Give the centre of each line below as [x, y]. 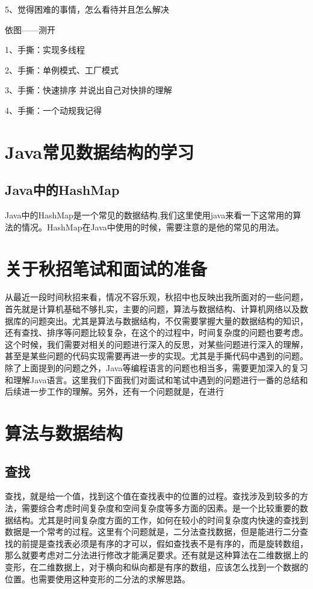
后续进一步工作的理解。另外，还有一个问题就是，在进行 [114, 391]
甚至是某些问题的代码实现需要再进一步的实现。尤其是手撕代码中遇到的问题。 [156, 356]
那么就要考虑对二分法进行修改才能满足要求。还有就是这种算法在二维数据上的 [156, 555]
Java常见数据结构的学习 [100, 151]
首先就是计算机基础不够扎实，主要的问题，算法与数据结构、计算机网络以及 [152, 309]
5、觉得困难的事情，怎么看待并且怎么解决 [87, 9]
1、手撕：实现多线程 [45, 50]
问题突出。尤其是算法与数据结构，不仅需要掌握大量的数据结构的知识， [169, 320]
